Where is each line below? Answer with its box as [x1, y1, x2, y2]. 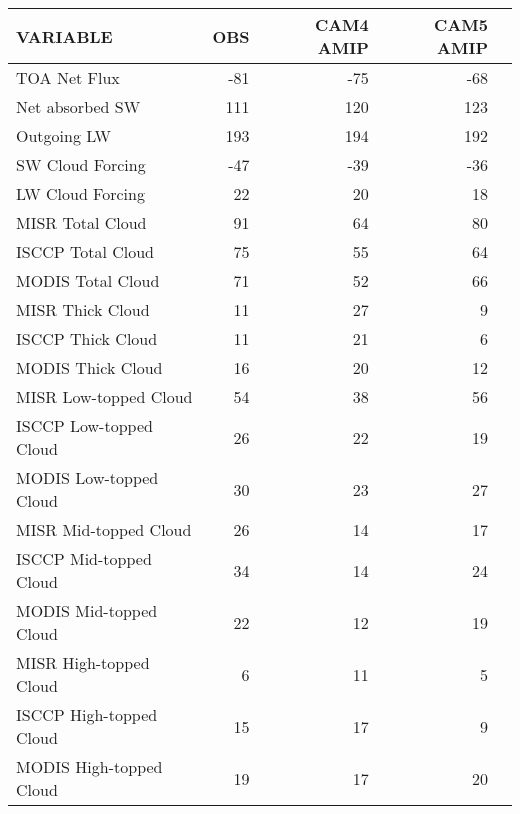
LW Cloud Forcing [16, 182, 145, 205]
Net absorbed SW [16, 95, 141, 118]
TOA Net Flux [16, 66, 120, 89]
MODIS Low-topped [16, 466, 159, 489]
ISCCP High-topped [16, 703, 158, 726]
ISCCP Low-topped [16, 414, 153, 437]
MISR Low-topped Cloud [16, 385, 193, 408]
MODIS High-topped [16, 755, 163, 778]
